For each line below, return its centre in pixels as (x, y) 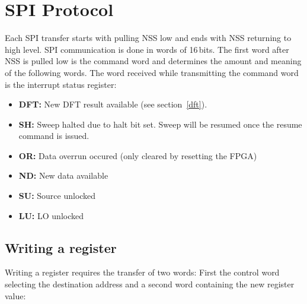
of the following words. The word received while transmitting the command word (152, 72)
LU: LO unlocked (51, 215)
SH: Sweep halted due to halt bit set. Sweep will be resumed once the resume (160, 124)
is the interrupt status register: (61, 84)
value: (15, 295)
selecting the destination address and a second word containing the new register (150, 284)
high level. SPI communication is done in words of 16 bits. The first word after (147, 49)
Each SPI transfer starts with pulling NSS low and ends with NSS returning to (148, 38)
